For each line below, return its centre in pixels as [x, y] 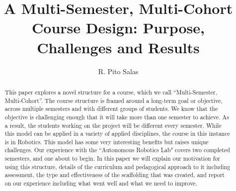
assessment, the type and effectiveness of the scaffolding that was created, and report [115, 175]
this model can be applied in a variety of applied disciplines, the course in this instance [117, 134]
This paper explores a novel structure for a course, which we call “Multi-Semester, [111, 92]
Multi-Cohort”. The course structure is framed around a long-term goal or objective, [114, 100]
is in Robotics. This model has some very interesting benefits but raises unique [107, 142]
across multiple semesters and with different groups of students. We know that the [111, 109]
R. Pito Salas [118, 71]
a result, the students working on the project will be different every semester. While [113, 125]
